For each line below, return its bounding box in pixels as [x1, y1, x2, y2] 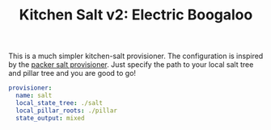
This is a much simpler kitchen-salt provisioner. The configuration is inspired [8, 51, 264, 61]
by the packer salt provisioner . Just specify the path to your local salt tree [8, 60, 254, 69]
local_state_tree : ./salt [15, 99, 104, 107]
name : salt [15, 91, 53, 100]
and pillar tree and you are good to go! [8, 69, 136, 78]
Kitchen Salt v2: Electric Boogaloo [19, 6, 253, 24]
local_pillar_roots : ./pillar [15, 107, 117, 115]
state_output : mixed [15, 114, 85, 122]
